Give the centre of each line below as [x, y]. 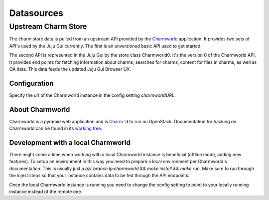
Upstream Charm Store [48, 26]
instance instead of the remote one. [46, 192]
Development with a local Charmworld [70, 142]
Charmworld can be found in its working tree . [56, 128]
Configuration [31, 83]
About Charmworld [40, 109]
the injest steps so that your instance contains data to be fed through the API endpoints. [99, 176]
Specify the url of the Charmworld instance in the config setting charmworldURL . [92, 95]
